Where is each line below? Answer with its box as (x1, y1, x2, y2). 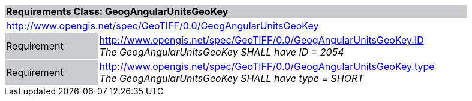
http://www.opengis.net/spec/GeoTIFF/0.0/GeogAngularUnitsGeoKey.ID (99, 34, 424, 46)
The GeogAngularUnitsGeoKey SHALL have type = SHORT (99, 72, 364, 84)
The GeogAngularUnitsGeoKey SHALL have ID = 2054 (99, 46, 344, 58)
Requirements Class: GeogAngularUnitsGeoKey (6, 5, 229, 17)
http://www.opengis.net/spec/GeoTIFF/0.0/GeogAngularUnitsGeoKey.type (99, 60, 435, 72)
